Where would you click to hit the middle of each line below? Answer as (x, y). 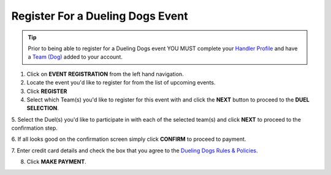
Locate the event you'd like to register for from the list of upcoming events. (121, 83)
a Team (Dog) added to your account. (75, 57)
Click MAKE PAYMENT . (57, 162)
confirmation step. (35, 128)
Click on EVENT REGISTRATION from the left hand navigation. (105, 74)
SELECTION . (43, 108)
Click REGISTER (47, 91)
